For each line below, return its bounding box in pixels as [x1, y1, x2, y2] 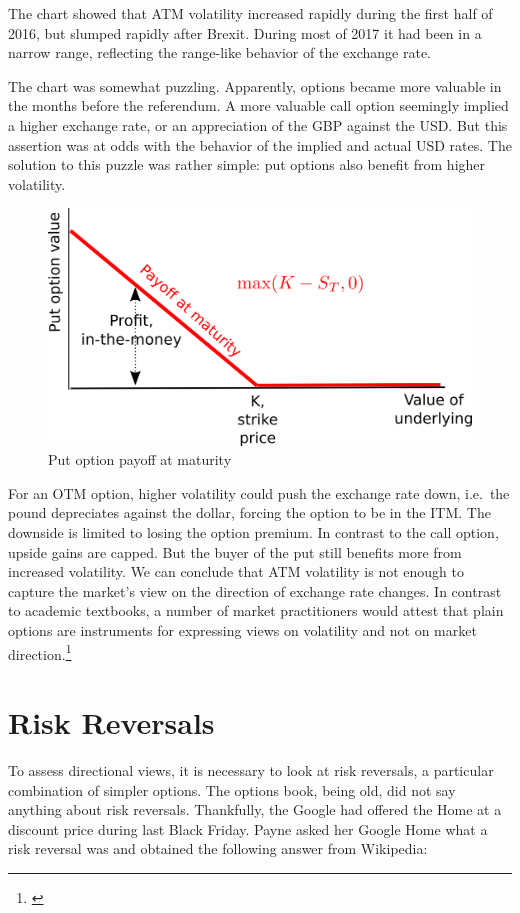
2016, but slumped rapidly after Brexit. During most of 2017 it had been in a [8, 22, 482, 43]
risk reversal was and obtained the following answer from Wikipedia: [8, 838, 428, 859]
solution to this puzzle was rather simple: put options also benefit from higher [8, 154, 486, 175]
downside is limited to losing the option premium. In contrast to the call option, [8, 521, 499, 542]
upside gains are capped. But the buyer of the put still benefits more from [8, 541, 462, 562]
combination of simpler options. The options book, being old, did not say [8, 779, 456, 800]
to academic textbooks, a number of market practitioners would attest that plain [8, 600, 504, 621]
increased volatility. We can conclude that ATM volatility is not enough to [8, 561, 464, 582]
